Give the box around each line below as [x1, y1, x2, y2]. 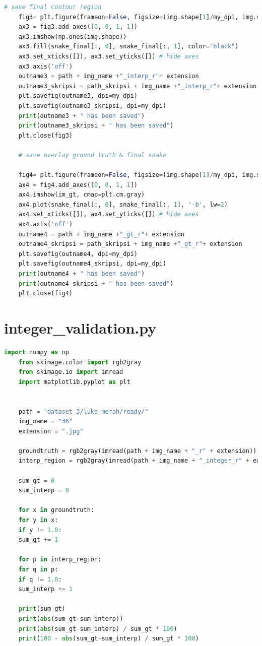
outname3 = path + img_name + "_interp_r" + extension [18, 73, 199, 80]
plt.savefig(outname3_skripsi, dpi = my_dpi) [18, 102, 167, 109]
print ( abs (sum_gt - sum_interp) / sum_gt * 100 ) [18, 625, 177, 632]
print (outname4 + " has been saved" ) [18, 270, 145, 278]
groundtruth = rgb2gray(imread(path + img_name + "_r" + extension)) [18, 447, 257, 455]
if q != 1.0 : [18, 575, 62, 583]
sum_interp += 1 [18, 586, 73, 593]
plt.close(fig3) [18, 132, 73, 139]
